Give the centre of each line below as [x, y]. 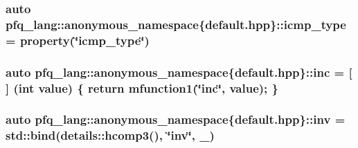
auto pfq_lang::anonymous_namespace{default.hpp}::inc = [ [179, 72]
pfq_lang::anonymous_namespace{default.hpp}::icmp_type [176, 24]
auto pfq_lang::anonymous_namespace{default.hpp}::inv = [176, 119]
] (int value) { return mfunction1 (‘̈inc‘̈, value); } [142, 87]
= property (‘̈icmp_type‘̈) [78, 40]
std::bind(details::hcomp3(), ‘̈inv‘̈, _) [110, 135]
